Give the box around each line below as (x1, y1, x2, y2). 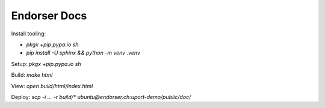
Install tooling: (11, 30, 46, 37)
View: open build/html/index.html (11, 82, 93, 89)
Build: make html (11, 71, 53, 79)
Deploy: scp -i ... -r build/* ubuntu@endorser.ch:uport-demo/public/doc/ (11, 93, 191, 100)
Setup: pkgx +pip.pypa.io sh (11, 60, 81, 67)
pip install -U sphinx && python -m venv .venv (26, 49, 141, 56)
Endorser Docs (11, 9, 87, 22)
